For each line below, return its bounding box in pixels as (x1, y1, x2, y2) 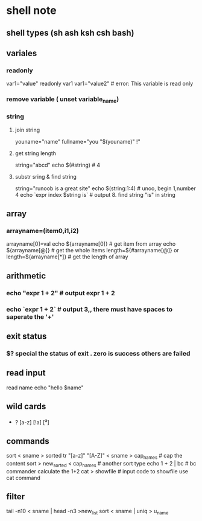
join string (14, 126, 40, 133)
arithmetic (6, 270, 46, 281)
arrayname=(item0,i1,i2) (6, 227, 80, 235)
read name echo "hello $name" (6, 384, 84, 391)
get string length (14, 149, 56, 157)
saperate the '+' (6, 312, 54, 321)
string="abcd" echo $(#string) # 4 (14, 161, 101, 168)
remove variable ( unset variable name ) (6, 95, 119, 104)
